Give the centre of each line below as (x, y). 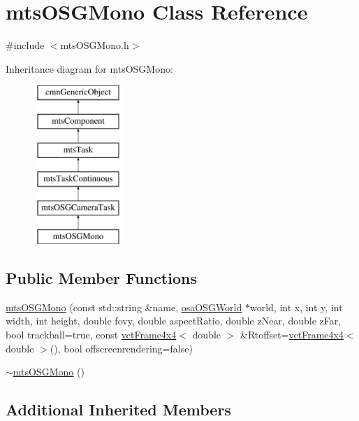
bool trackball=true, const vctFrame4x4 (91, 335)
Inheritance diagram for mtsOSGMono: (89, 68)
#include (25, 45)
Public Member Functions (101, 278)
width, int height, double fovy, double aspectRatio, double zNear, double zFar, (174, 321)
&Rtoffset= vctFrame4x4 (292, 335)
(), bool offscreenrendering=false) (121, 348)
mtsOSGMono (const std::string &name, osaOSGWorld (124, 307)
